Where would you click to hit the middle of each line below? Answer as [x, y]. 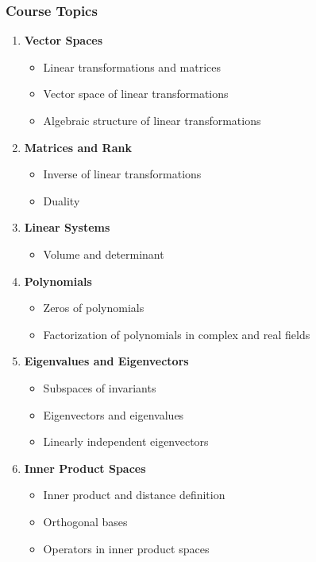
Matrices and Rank [78, 147]
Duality [62, 200]
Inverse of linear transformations [122, 174]
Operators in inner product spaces [126, 548]
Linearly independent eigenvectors [126, 441]
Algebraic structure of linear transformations [152, 120]
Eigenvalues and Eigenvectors [106, 361]
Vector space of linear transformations [136, 94]
